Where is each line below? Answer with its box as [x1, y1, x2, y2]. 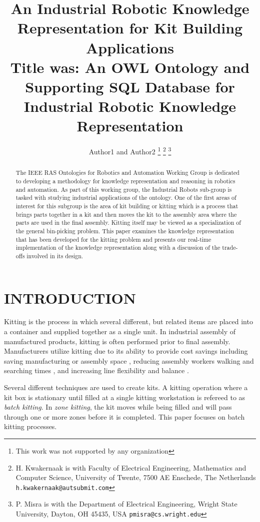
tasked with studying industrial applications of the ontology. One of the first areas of [15, 193, 236, 202]
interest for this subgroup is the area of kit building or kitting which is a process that [15, 201, 238, 210]
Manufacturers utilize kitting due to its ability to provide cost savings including [4, 346, 248, 356]
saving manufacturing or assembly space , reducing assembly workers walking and [4, 355, 254, 366]
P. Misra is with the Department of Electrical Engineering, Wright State [15, 499, 237, 509]
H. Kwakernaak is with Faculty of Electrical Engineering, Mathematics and [15, 462, 246, 473]
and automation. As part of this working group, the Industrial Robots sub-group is [15, 185, 232, 193]
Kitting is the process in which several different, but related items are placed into [4, 316, 253, 327]
